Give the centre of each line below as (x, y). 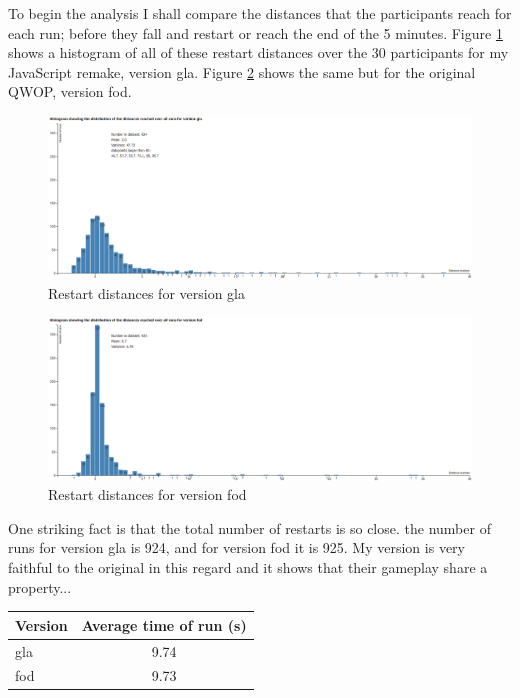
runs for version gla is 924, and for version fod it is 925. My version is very (236, 547)
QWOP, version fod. (70, 91)
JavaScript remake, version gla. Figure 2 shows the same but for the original (242, 71)
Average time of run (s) (164, 624)
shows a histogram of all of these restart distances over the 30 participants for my (258, 52)
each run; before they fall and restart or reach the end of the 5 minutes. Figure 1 (255, 32)
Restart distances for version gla (146, 292)
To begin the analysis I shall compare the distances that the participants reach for (260, 13)
